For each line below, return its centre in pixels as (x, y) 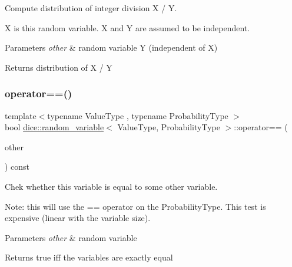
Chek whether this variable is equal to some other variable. (111, 186)
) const (17, 167)
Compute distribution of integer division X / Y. (91, 8)
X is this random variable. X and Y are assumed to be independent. (127, 27)
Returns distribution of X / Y (59, 67)
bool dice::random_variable (54, 127)
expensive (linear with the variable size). (78, 218)
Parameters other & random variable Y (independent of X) (111, 47)
